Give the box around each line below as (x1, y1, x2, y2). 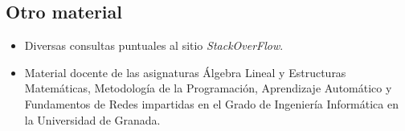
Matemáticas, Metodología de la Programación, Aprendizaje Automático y (24, 80, 392, 96)
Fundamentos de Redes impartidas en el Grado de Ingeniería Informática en (24, 95, 399, 112)
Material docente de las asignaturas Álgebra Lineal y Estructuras (24, 63, 346, 80)
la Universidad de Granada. (24, 111, 161, 128)
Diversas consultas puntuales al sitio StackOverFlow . (24, 37, 284, 54)
